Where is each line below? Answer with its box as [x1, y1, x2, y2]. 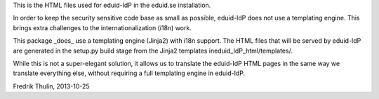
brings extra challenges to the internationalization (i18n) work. [13, 23, 192, 32]
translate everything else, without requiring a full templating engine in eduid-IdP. [13, 69, 246, 77]
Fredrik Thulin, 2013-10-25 [13, 81, 91, 91]
